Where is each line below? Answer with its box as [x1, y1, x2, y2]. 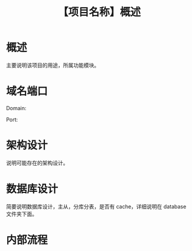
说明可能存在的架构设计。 [6, 159, 69, 166]
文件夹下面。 [6, 210, 37, 217]
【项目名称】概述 [57, 5, 141, 19]
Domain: [6, 104, 27, 111]
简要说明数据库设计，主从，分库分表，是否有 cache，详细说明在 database [6, 202, 187, 210]
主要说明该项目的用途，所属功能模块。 [6, 62, 99, 69]
